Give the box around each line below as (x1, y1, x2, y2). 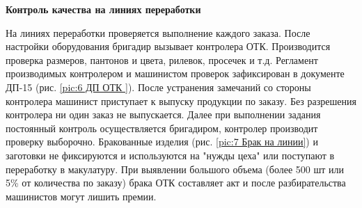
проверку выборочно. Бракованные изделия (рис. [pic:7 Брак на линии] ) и (6, 134, 318, 149)
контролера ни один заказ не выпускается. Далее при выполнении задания (6, 107, 321, 122)
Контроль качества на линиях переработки (6, 2, 201, 16)
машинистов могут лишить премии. (6, 189, 157, 203)
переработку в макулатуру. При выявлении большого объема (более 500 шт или (6, 161, 344, 176)
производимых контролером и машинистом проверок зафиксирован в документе (6, 66, 345, 81)
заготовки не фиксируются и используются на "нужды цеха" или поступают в (6, 147, 335, 162)
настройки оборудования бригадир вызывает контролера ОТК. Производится (6, 39, 331, 54)
